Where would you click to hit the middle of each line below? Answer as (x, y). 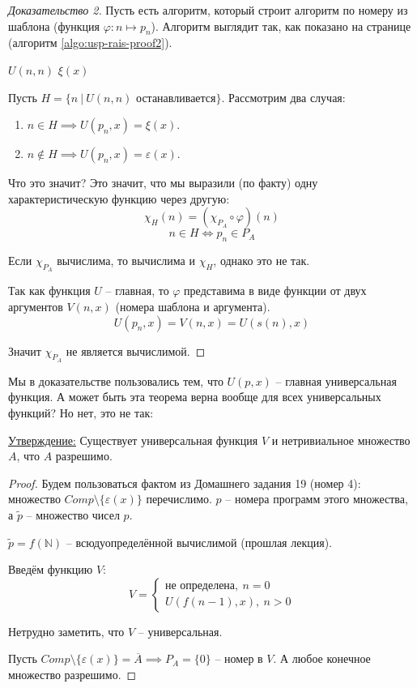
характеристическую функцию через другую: (119, 198)
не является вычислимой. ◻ (136, 350)
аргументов (36, 306)
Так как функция (49, 291)
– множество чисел (73, 514)
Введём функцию (51, 569)
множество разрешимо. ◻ (72, 674)
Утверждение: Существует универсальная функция (133, 440)
